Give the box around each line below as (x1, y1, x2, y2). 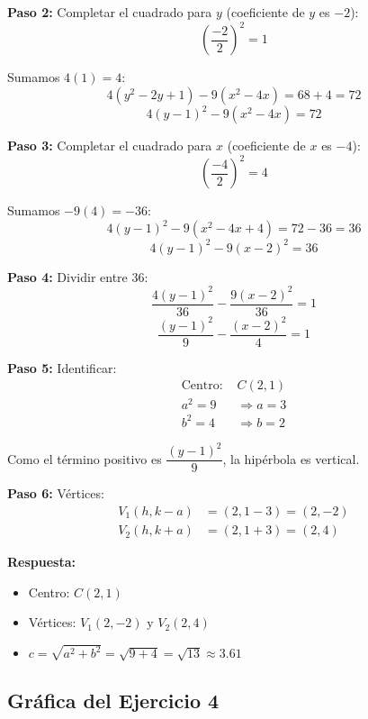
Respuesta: (7, 552, 76, 571)
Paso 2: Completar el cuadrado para (7, 3, 212, 21)
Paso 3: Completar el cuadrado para (7, 136, 212, 155)
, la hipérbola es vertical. (222, 449, 360, 468)
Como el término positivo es (7, 449, 162, 468)
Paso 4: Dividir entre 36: (7, 267, 148, 286)
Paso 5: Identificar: (7, 358, 117, 377)
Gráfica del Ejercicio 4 (7, 687, 220, 714)
